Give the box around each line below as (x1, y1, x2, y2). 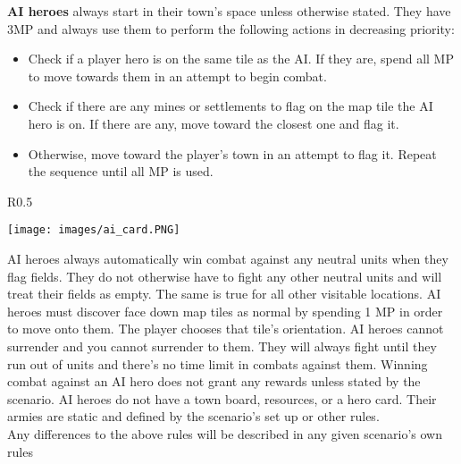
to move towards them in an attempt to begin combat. (28, 66, 327, 85)
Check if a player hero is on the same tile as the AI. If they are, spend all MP (28, 49, 454, 68)
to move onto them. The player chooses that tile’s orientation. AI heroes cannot (7, 319, 444, 338)
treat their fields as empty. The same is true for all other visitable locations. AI (7, 284, 441, 303)
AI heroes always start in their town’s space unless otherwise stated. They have (7, 2, 451, 20)
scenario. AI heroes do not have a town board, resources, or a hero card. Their (7, 389, 437, 408)
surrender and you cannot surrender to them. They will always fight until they (7, 336, 437, 355)
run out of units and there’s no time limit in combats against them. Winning (7, 354, 428, 373)
